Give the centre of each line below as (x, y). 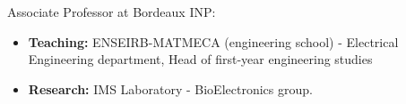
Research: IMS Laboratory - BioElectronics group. (170, 88)
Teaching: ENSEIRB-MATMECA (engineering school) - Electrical (213, 41)
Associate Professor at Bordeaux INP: (112, 12)
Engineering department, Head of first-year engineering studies (200, 59)
